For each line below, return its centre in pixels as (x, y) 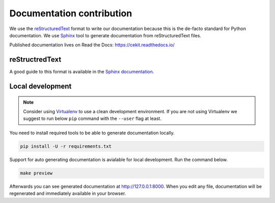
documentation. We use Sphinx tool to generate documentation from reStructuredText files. (105, 35)
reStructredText (35, 59)
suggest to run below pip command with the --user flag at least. (92, 119)
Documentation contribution (71, 13)
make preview (36, 173)
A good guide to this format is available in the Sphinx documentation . (82, 72)
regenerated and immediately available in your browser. (68, 193)
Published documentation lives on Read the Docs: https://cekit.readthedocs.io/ (92, 45)
